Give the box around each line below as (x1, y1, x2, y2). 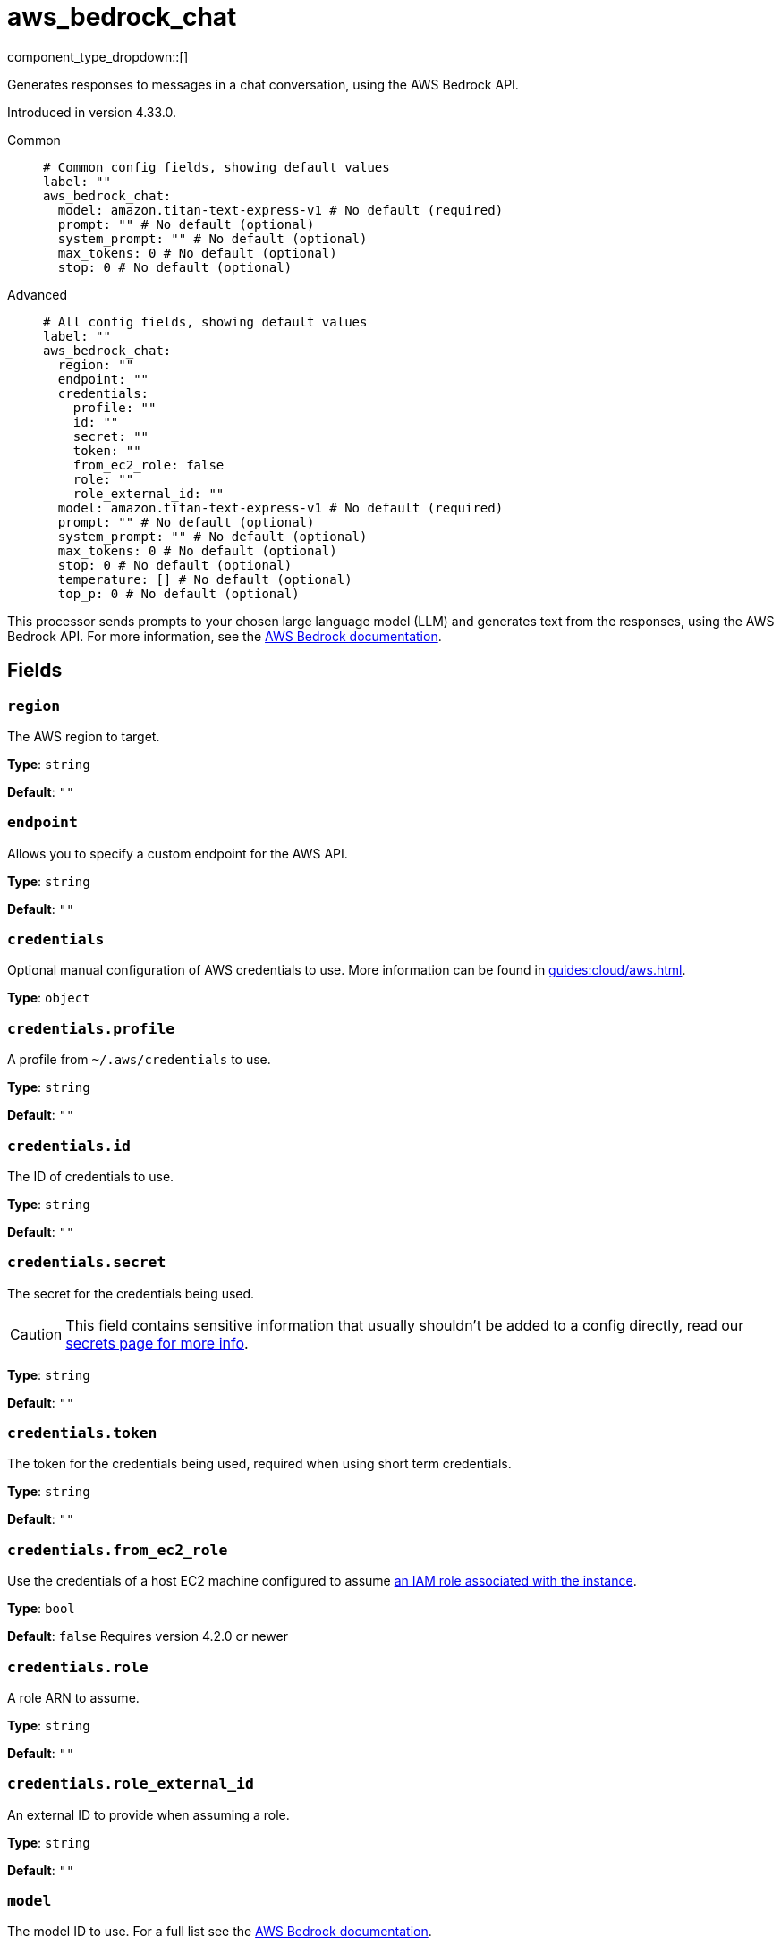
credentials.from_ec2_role (7, 1541, 228, 1559)
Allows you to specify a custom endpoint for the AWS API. (7, 845, 348, 861)
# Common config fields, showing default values (43, 159, 390, 174)
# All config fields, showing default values (43, 314, 368, 329)
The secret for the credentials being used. (7, 1285, 255, 1301)
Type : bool (7, 1601, 75, 1617)
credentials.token (7, 1425, 157, 1442)
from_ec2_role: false (72, 457, 225, 472)
